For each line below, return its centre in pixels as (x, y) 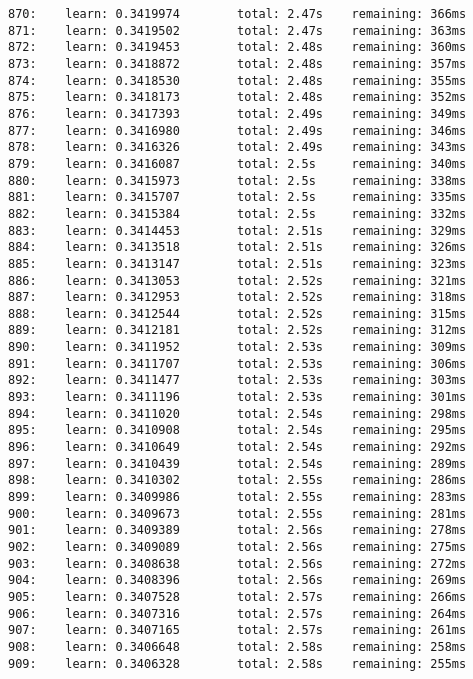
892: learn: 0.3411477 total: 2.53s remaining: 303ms (237, 380)
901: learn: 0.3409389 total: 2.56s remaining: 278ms (237, 530)
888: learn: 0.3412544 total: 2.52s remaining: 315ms (237, 313)
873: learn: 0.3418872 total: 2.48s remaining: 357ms (237, 63)
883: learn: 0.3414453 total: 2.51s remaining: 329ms (237, 230)
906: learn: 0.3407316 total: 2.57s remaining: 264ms (237, 613)
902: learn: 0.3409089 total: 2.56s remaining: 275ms (237, 547)
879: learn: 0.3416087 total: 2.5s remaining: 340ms (237, 163)
